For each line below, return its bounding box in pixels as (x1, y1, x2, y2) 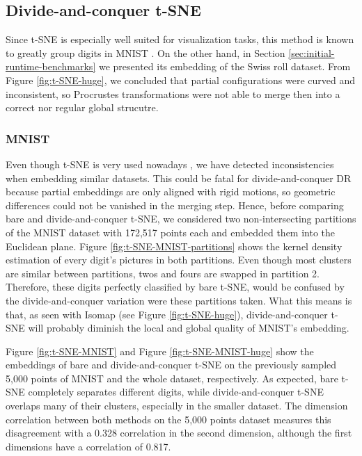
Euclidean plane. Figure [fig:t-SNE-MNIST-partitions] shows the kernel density (6, 238, 343, 253)
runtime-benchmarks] (6, 59, 96, 74)
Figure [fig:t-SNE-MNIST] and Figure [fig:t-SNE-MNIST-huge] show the (6, 343, 314, 358)
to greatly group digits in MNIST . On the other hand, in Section (6, 45, 285, 60)
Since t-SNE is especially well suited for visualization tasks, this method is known (6, 32, 354, 47)
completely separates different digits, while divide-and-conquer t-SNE (28, 384, 324, 399)
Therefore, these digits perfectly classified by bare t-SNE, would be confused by (6, 279, 345, 294)
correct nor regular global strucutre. (6, 100, 159, 115)
